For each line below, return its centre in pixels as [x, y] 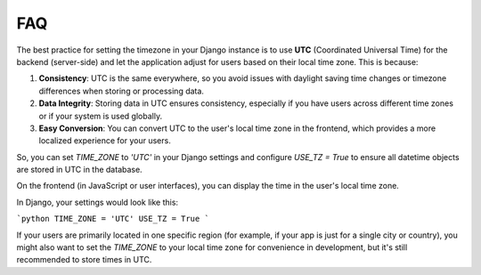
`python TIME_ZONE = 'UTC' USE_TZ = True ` [113, 219]
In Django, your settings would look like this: [97, 202]
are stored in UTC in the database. [79, 170]
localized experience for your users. [105, 141]
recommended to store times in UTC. [84, 260]
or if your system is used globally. [101, 116]
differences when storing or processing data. [122, 91]
